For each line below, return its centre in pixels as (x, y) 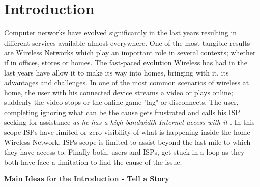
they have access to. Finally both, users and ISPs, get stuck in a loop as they (124, 152)
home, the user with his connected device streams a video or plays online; (119, 92)
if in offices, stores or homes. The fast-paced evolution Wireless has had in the (126, 62)
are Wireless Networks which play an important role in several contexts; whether (130, 52)
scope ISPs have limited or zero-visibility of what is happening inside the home (127, 132)
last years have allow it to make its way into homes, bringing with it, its (117, 72)
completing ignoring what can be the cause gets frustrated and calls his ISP (122, 112)
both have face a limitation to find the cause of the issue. (93, 161)
